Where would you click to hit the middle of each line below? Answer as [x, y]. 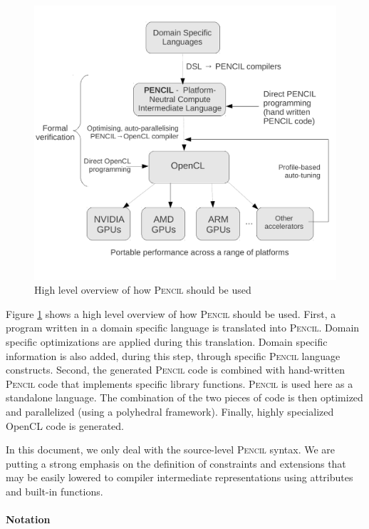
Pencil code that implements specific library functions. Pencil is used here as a [180, 383]
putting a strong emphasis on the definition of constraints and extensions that [176, 463]
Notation [28, 519]
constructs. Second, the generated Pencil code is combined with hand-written [176, 370]
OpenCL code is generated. [65, 425]
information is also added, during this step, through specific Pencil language [173, 355]
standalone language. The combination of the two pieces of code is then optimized [184, 397]
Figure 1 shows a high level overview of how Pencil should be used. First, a [171, 313]
